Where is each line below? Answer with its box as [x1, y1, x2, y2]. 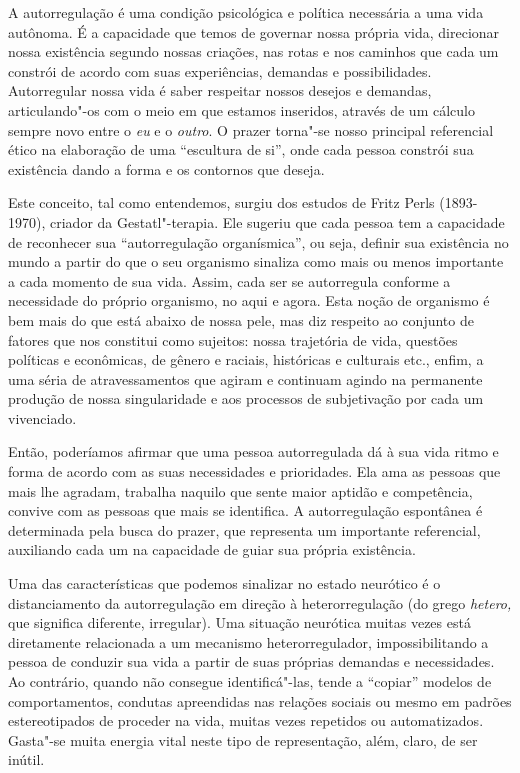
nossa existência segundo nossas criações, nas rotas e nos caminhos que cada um [8, 41, 499, 62]
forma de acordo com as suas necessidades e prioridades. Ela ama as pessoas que [8, 461, 501, 482]
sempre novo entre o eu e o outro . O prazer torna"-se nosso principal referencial [8, 119, 494, 140]
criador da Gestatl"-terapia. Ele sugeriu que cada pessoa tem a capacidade [49, 211, 505, 232]
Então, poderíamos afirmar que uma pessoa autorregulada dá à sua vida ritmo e [8, 441, 499, 462]
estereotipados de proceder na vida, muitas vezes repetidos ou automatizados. [8, 710, 484, 731]
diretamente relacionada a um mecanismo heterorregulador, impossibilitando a [8, 631, 489, 652]
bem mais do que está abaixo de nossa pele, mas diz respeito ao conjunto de [8, 309, 474, 330]
